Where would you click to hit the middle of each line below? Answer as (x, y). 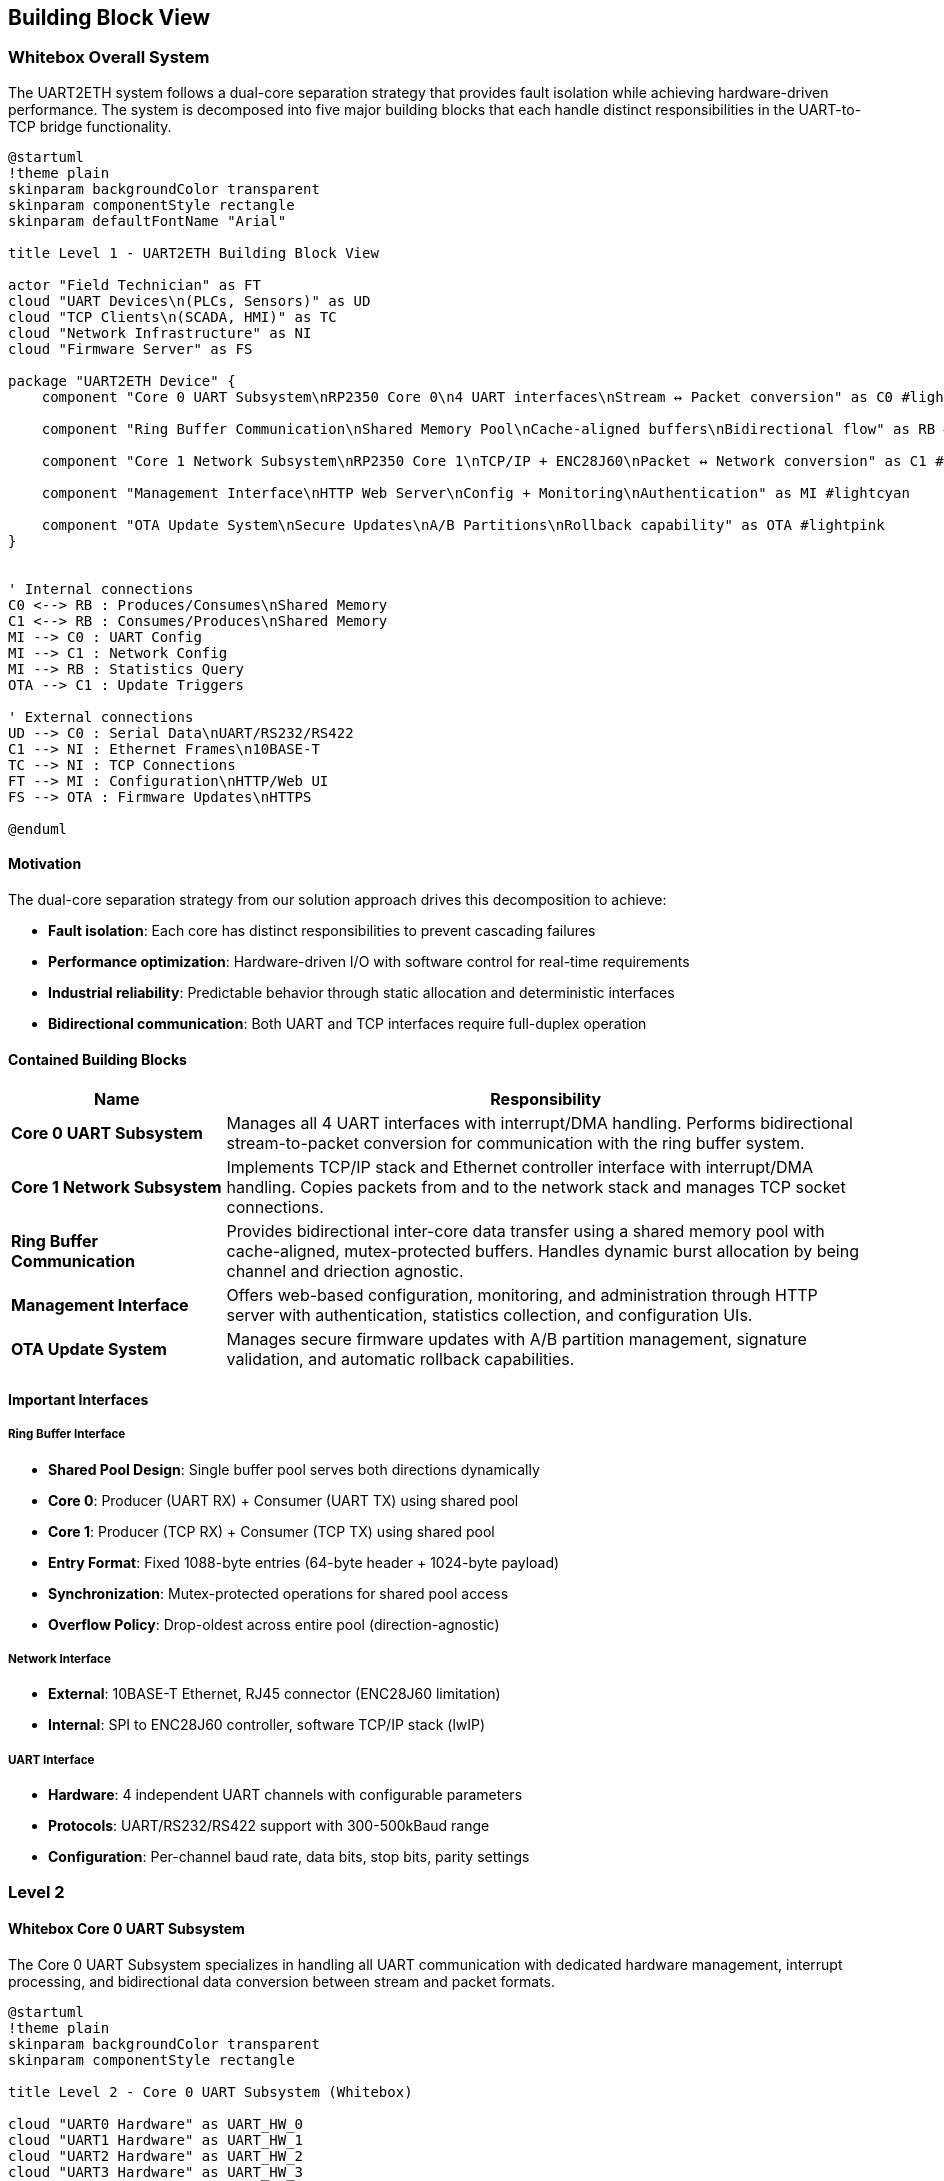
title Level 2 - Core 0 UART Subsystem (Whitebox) (210, 2091)
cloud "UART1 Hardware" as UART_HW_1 (156, 2139)
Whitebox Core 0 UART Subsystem (126, 1929)
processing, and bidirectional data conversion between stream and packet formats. (282, 1981)
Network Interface (59, 1659)
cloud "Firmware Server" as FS (130, 348)
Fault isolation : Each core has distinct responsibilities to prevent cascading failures (322, 931)
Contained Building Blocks (97, 1059)
